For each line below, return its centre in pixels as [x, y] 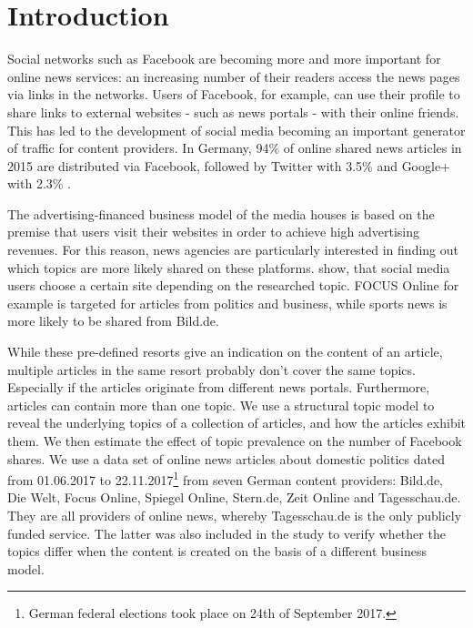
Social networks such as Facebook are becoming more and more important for [224, 59]
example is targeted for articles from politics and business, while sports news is [227, 303]
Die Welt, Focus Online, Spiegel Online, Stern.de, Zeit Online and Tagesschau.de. [234, 497]
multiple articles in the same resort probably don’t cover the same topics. [211, 369]
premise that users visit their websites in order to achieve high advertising [214, 232]
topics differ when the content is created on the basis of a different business [217, 551]
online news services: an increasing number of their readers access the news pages [234, 76]
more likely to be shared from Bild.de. [113, 321]
